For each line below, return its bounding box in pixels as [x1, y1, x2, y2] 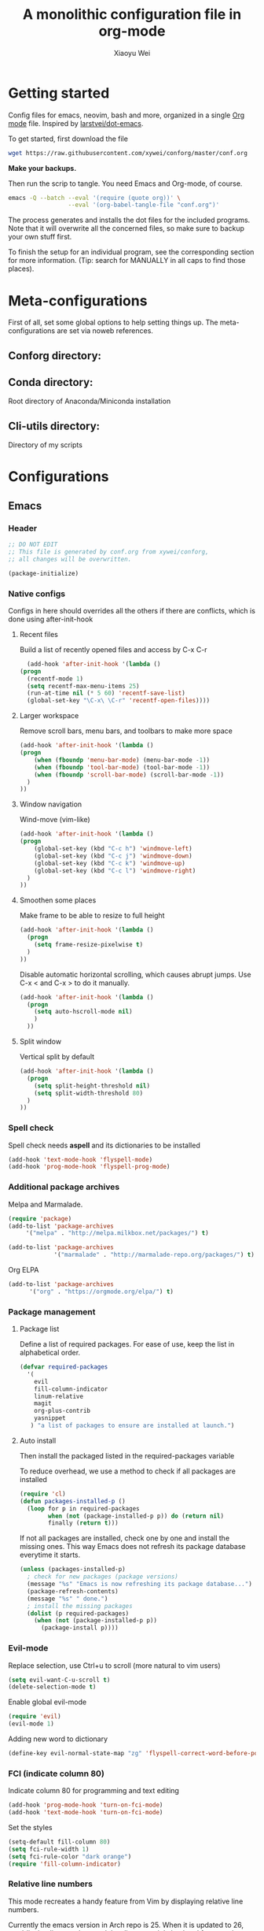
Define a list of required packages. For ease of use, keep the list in [19, 1340, 235, 1349]
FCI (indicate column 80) [8, 1768, 104, 1779]
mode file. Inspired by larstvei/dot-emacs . [8, 118, 144, 128]
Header [8, 522, 38, 533]
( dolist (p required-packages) [27, 1609, 130, 1618]
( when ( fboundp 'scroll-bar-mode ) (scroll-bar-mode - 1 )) [34, 770, 225, 779]
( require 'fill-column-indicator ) [8, 1860, 122, 1868]
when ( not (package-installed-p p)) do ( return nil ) [48, 1512, 225, 1520]
